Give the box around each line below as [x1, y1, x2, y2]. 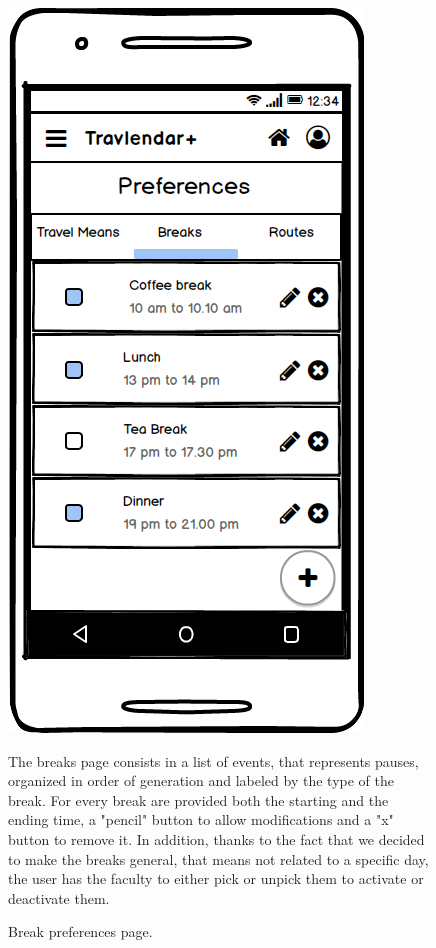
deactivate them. [8, 887, 110, 908]
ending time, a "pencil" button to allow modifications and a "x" [8, 809, 394, 830]
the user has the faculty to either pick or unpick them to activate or [8, 868, 424, 889]
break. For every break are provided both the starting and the [8, 789, 389, 810]
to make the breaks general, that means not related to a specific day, [8, 848, 429, 869]
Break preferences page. [8, 921, 153, 942]
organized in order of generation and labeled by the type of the [8, 770, 394, 791]
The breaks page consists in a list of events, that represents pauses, [8, 750, 419, 771]
